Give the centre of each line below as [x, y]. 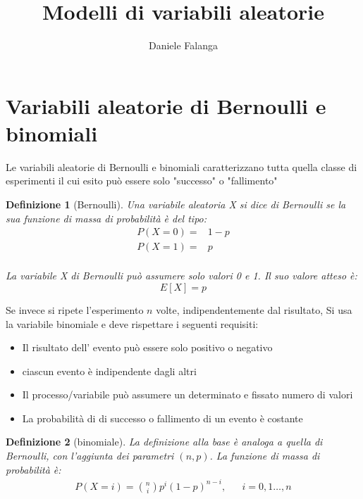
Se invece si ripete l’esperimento [75, 309]
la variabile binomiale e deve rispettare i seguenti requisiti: [132, 323]
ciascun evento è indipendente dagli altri [109, 371]
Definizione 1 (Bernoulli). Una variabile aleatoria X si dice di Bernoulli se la [176, 204]
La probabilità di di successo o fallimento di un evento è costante [162, 418]
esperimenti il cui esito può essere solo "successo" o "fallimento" [142, 181]
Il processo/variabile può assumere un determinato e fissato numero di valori [187, 394]
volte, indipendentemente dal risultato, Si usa [254, 309]
